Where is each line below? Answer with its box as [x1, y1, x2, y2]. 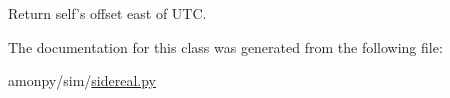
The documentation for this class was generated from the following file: [8, 36, 443, 57]
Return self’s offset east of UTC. [8, 3, 207, 23]
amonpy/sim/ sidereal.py [8, 70, 156, 91]
